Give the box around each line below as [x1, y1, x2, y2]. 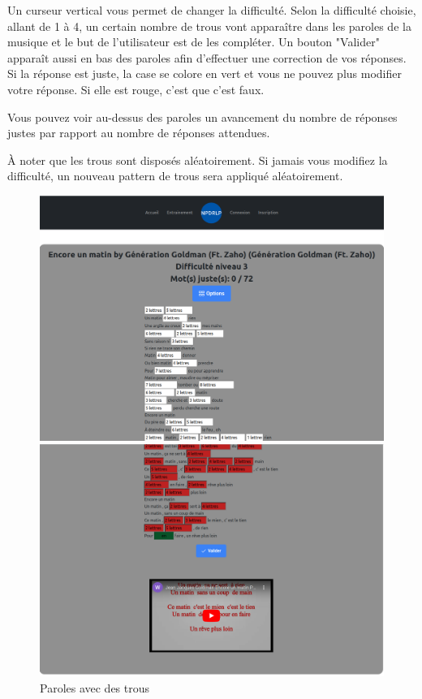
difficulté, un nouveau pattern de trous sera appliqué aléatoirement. [7, 167, 343, 184]
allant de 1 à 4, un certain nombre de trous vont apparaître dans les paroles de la [7, 17, 411, 34]
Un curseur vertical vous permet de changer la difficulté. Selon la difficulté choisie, [7, 2, 416, 18]
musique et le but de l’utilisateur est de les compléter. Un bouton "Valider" [7, 33, 380, 50]
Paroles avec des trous [40, 679, 150, 696]
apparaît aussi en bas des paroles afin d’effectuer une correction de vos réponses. [7, 49, 407, 66]
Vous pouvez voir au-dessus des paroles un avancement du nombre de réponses [7, 108, 398, 125]
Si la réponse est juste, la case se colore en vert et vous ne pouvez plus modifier [7, 65, 402, 82]
